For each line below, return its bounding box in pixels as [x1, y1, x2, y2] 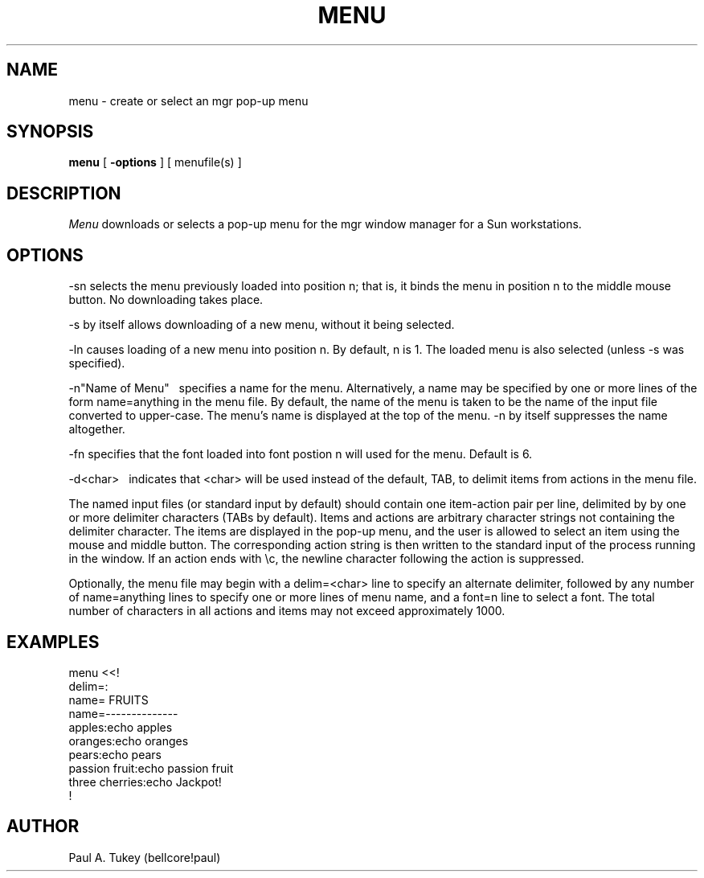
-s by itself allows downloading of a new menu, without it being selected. [68, 318, 455, 332]
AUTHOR [6, 816, 80, 837]
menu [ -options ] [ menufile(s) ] [68, 155, 242, 170]
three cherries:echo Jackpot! [68, 774, 222, 789]
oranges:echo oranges [68, 733, 189, 748]
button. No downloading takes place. [68, 293, 264, 307]
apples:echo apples [68, 720, 173, 734]
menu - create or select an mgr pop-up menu [68, 93, 309, 108]
